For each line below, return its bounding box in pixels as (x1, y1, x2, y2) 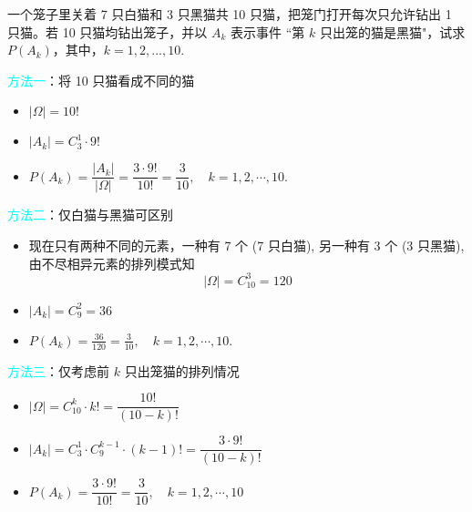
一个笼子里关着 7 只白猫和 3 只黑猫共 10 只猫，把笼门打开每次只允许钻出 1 (7, 5, 452, 23)
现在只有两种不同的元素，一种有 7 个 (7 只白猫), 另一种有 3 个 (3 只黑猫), (28, 236, 465, 255)
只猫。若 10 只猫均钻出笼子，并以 (7, 22, 208, 41)
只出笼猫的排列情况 (124, 361, 240, 380)
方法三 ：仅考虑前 (7, 361, 109, 380)
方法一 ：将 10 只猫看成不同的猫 (7, 70, 195, 89)
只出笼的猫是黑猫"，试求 (319, 22, 466, 41)
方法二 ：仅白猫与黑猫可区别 (7, 205, 173, 224)
